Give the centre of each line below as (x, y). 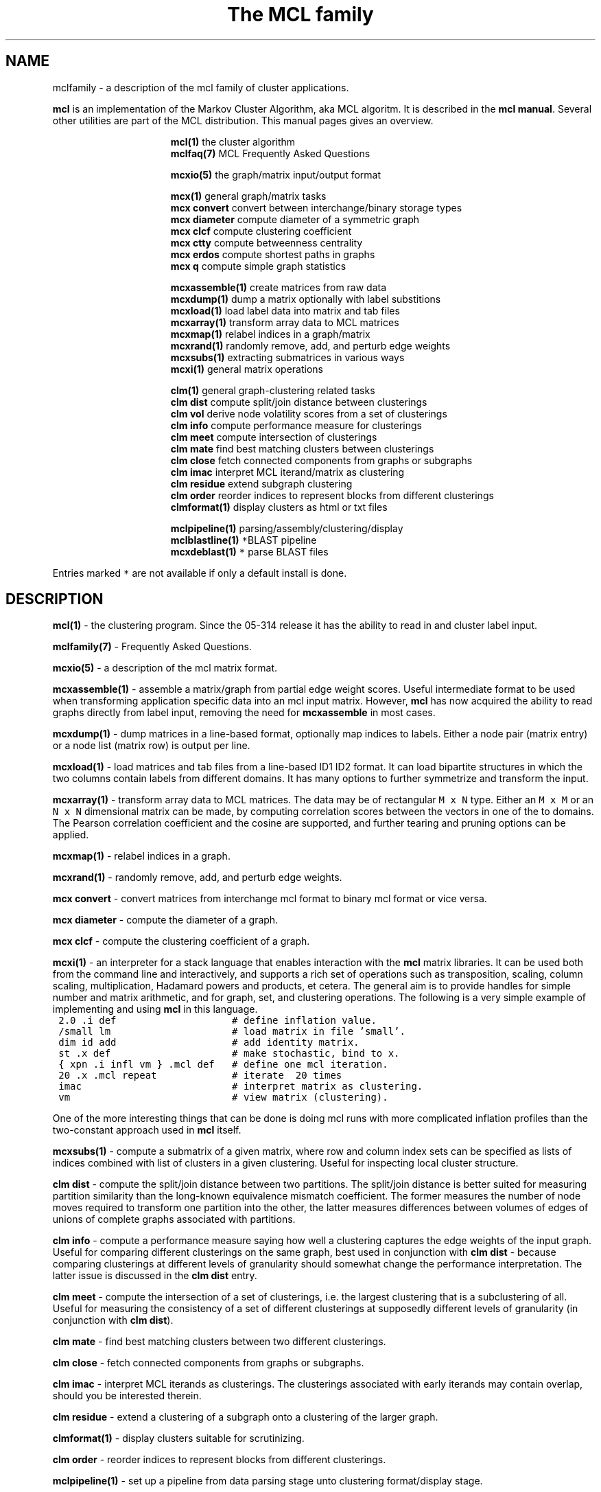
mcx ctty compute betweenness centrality (267, 242)
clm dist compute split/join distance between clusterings (299, 402)
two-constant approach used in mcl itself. (147, 1130)
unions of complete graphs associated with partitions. (174, 1219)
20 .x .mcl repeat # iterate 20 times (200, 1076)
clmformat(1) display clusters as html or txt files (279, 507)
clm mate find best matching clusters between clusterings (302, 448)
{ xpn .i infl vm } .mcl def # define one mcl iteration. (223, 1065)
